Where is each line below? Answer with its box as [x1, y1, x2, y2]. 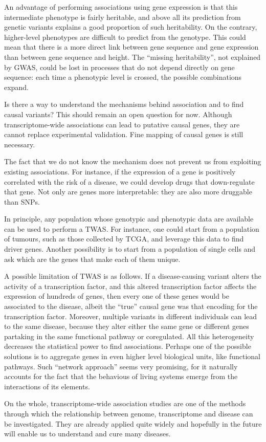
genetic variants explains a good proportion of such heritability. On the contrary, [4, 21, 257, 32]
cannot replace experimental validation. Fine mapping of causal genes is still [4, 129, 243, 140]
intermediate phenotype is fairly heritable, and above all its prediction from [4, 11, 241, 22]
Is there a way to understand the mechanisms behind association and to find [4, 99, 244, 109]
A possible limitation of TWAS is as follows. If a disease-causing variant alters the [4, 271, 261, 281]
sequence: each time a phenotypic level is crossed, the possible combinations [4, 72, 242, 82]
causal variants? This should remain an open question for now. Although [4, 108, 232, 119]
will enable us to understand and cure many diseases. [4, 428, 171, 439]
